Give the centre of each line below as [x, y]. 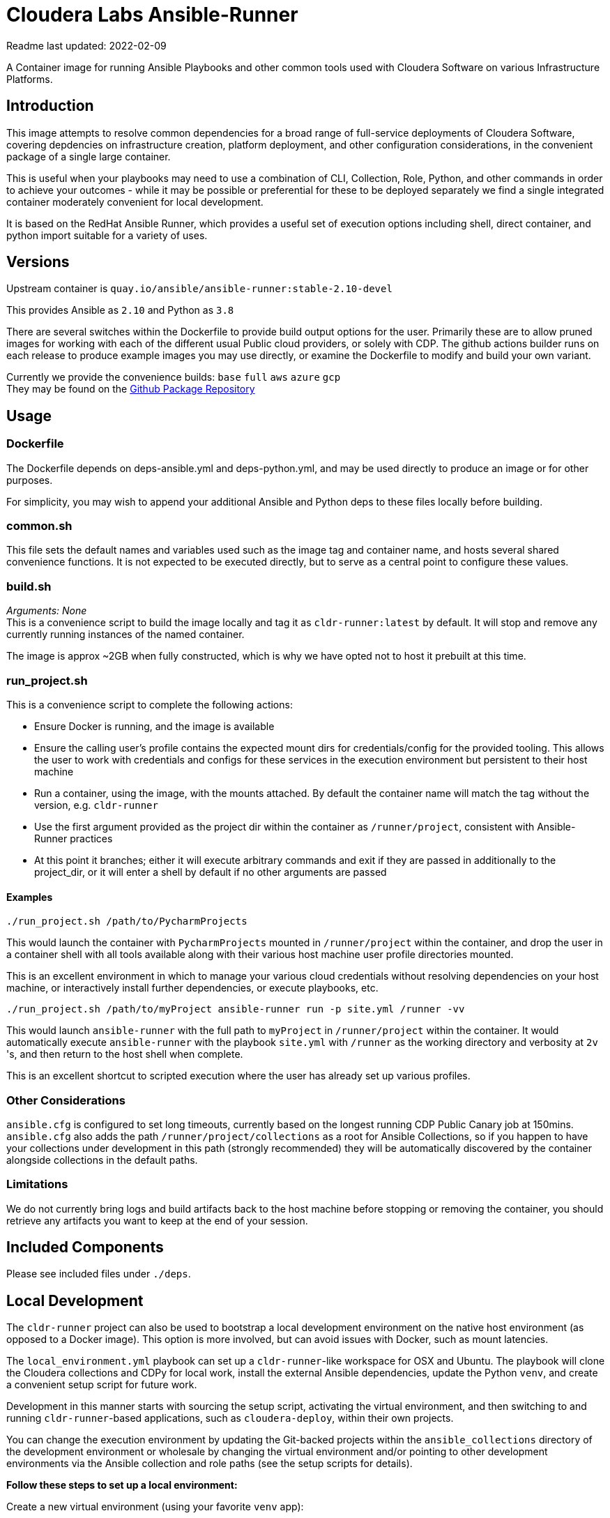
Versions [38, 262]
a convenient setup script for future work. [102, 1385]
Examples [30, 897]
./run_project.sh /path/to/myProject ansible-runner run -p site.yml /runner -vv [236, 1009]
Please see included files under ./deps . [99, 1274]
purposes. [30, 480]
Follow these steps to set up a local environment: [122, 1485]
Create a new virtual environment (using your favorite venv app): [155, 1507]
